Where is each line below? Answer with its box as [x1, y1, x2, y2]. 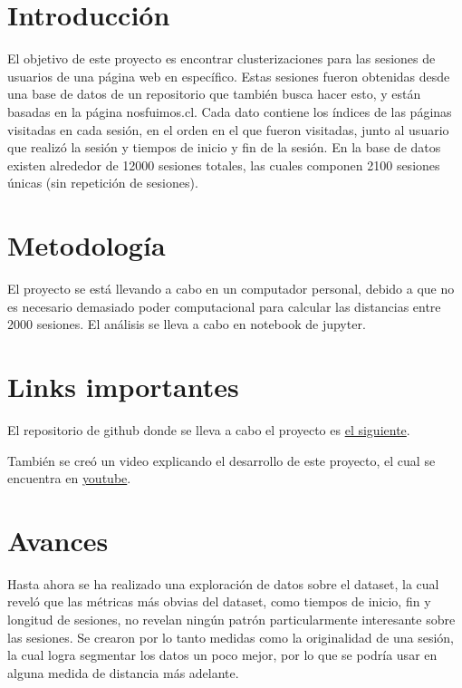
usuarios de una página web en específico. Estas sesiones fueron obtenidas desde [7, 66, 450, 85]
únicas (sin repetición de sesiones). [7, 173, 198, 192]
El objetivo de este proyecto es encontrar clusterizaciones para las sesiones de [7, 49, 436, 68]
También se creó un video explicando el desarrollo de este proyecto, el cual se [7, 451, 436, 470]
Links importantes [7, 367, 239, 404]
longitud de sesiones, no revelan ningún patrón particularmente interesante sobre [7, 610, 456, 628]
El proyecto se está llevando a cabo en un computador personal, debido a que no [7, 279, 455, 297]
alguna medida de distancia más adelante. [7, 663, 239, 682]
